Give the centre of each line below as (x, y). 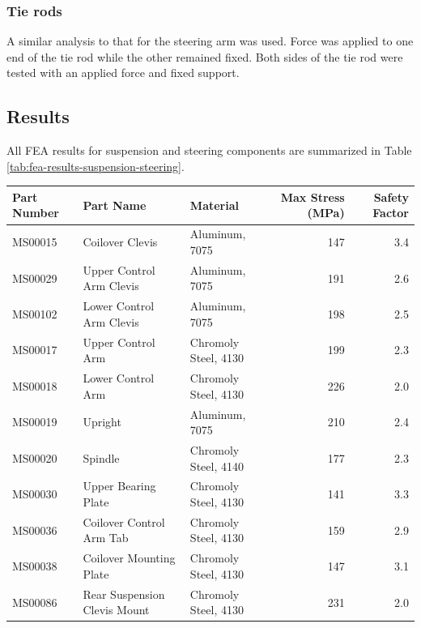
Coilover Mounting (129, 558)
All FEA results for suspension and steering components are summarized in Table (209, 150)
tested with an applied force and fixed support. (123, 73)
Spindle (101, 457)
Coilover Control (124, 521)
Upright (102, 422)
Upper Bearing (119, 486)
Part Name (115, 205)
